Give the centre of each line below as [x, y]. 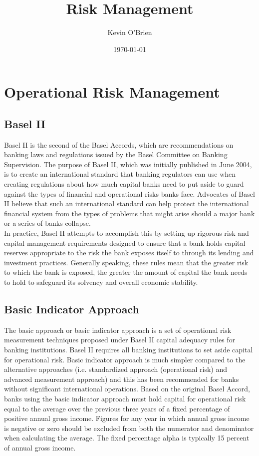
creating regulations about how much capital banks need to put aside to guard [124, 184]
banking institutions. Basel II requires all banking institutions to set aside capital [129, 349]
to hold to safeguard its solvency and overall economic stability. [101, 282]
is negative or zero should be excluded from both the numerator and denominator [129, 428]
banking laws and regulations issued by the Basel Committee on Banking [116, 154]
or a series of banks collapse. [47, 223]
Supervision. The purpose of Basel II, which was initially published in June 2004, [128, 164]
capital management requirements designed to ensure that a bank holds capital [125, 243]
